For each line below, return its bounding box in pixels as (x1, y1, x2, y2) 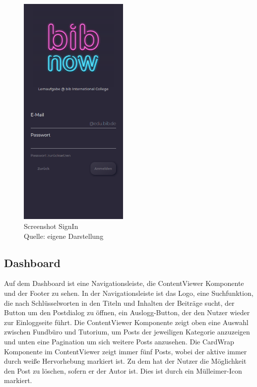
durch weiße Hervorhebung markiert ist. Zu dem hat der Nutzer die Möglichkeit (4, 356, 247, 366)
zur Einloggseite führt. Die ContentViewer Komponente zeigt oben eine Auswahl (4, 317, 249, 327)
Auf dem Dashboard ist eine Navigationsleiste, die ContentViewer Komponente (4, 278, 244, 288)
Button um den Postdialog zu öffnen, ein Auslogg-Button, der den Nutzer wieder (4, 307, 250, 318)
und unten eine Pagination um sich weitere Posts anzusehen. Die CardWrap (4, 336, 234, 346)
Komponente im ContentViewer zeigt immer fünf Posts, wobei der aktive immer (4, 346, 247, 356)
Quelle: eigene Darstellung (24, 230, 104, 241)
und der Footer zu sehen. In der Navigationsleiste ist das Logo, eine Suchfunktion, (4, 287, 254, 298)
